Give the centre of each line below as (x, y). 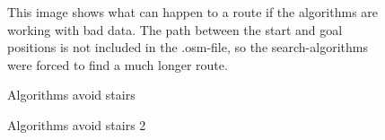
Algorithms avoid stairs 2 (77, 124)
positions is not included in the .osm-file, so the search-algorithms (188, 47)
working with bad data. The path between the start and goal (175, 29)
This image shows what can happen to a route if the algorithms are (193, 12)
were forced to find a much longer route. (118, 64)
